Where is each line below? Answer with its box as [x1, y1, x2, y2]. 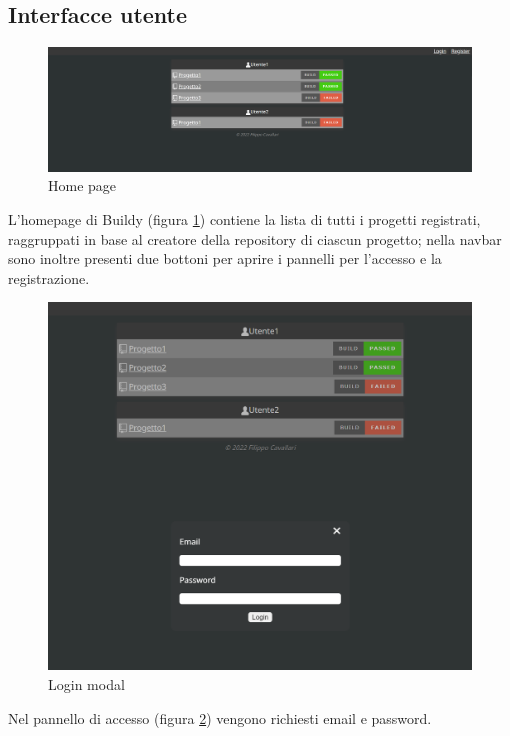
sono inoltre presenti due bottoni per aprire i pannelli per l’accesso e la [8, 248, 442, 269]
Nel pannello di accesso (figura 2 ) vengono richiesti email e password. [8, 707, 432, 728]
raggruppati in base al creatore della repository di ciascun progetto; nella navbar [8, 228, 502, 249]
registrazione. [8, 267, 90, 288]
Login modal [48, 674, 125, 695]
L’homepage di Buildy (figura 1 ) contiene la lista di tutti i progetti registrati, [8, 209, 481, 230]
